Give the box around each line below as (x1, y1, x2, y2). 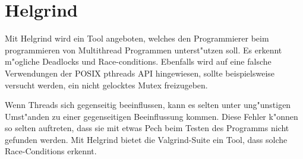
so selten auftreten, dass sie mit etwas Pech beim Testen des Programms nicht (5, 122, 289, 134)
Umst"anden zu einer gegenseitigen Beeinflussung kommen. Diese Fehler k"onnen (5, 110, 298, 122)
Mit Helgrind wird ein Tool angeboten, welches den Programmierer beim (5, 32, 269, 44)
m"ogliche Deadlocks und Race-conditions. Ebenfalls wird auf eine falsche (5, 55, 272, 68)
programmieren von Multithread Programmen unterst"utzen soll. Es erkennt (5, 43, 282, 56)
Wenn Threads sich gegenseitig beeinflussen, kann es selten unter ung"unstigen (5, 98, 291, 111)
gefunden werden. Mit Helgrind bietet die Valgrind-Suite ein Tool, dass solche (5, 133, 288, 145)
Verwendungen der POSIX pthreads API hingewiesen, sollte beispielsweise (5, 66, 275, 79)
